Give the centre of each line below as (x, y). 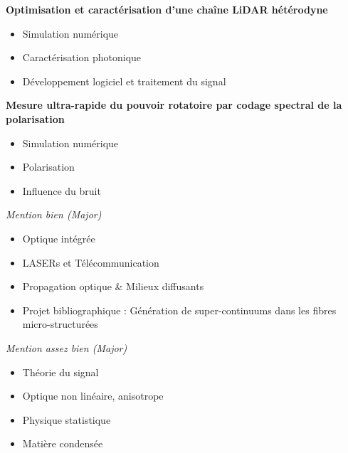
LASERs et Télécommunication (91, 262)
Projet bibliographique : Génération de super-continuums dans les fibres (179, 310)
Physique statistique (67, 419)
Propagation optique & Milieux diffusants (113, 286)
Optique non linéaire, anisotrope (93, 396)
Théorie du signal (60, 372)
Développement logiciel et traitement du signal (124, 81)
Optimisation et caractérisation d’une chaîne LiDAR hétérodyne (167, 9)
